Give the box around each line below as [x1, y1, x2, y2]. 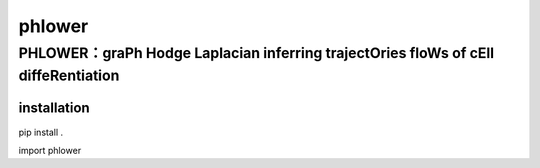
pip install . [18, 126, 64, 138]
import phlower [18, 144, 82, 156]
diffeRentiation [18, 66, 120, 85]
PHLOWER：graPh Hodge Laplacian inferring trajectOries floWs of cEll [18, 44, 495, 62]
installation [18, 100, 90, 117]
